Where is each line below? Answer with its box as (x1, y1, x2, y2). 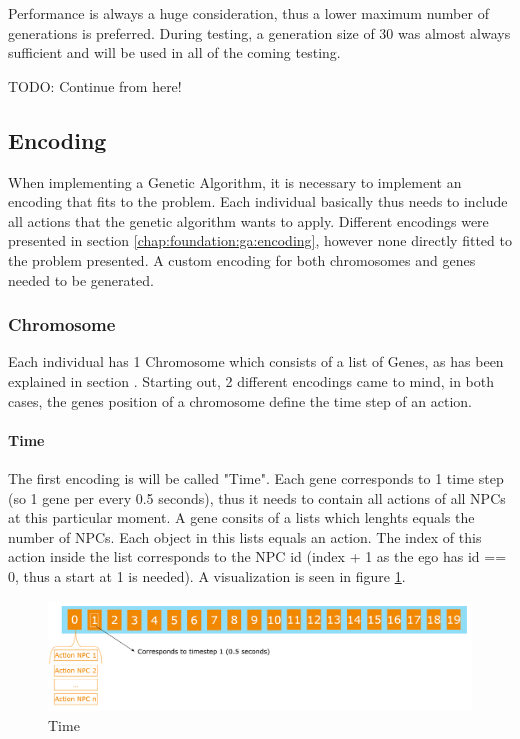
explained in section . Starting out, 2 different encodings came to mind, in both (8, 370, 494, 391)
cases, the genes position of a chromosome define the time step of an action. (8, 390, 472, 411)
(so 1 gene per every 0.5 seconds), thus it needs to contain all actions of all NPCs (8, 487, 506, 508)
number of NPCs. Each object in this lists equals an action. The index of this (8, 526, 482, 547)
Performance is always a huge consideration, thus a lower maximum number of (8, 3, 489, 23)
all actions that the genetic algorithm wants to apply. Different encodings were (8, 210, 489, 231)
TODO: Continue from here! (8, 75, 182, 96)
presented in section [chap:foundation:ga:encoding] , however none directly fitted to (8, 230, 512, 251)
